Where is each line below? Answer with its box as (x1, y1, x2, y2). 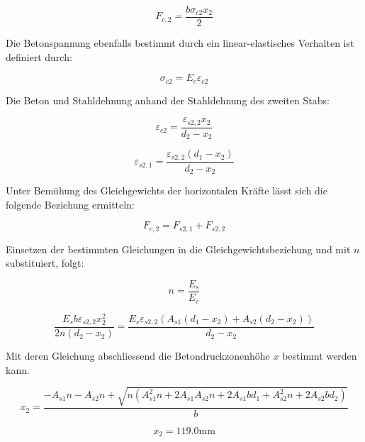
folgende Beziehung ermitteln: (6, 197, 135, 211)
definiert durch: (6, 49, 72, 64)
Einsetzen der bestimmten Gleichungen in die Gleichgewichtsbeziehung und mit (6, 241, 351, 256)
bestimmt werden (282, 348, 357, 363)
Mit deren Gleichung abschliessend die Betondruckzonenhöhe (6, 348, 270, 363)
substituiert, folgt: (6, 255, 84, 270)
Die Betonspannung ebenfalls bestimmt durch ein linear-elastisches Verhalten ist (6, 35, 354, 50)
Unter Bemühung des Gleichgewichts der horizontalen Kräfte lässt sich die (6, 183, 327, 198)
